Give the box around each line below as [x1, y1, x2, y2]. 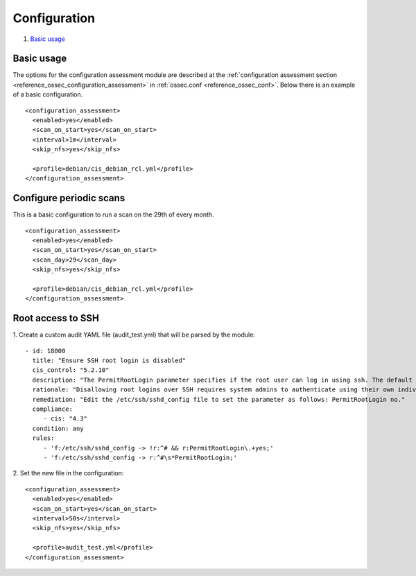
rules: [32, 434, 55, 442]
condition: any [32, 424, 84, 432]
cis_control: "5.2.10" [32, 366, 110, 374]
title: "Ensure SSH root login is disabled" [32, 357, 187, 364]
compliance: [32, 405, 73, 413]
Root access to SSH [12, 312, 100, 324]
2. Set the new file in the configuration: [12, 469, 124, 477]
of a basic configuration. [12, 90, 83, 99]
